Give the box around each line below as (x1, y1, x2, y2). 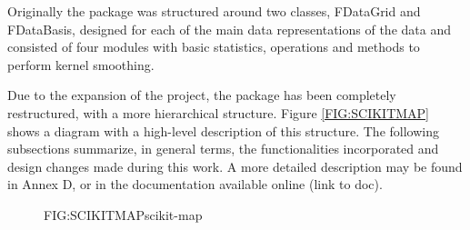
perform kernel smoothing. (7, 55, 155, 74)
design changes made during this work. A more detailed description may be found (7, 156, 463, 175)
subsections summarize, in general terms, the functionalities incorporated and (7, 139, 439, 158)
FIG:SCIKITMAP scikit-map (44, 205, 203, 224)
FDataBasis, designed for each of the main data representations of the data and (7, 19, 451, 38)
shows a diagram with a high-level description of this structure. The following (7, 121, 439, 140)
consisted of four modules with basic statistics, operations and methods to (7, 37, 420, 56)
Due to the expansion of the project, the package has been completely (7, 85, 396, 105)
